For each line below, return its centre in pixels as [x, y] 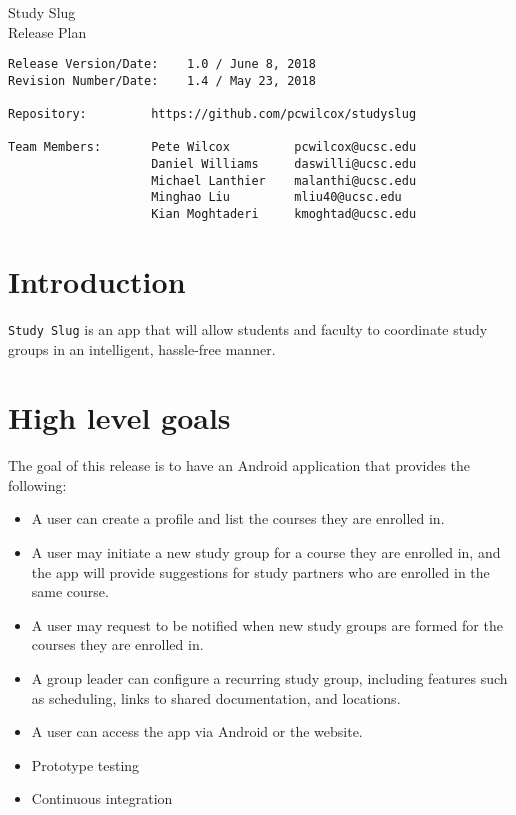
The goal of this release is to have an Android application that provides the [239, 465]
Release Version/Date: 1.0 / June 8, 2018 [162, 64]
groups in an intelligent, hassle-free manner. [142, 348]
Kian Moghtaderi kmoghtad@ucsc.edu [284, 214]
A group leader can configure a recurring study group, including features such [269, 678]
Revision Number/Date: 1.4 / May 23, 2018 [162, 80]
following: [37, 484]
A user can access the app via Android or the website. [197, 731]
